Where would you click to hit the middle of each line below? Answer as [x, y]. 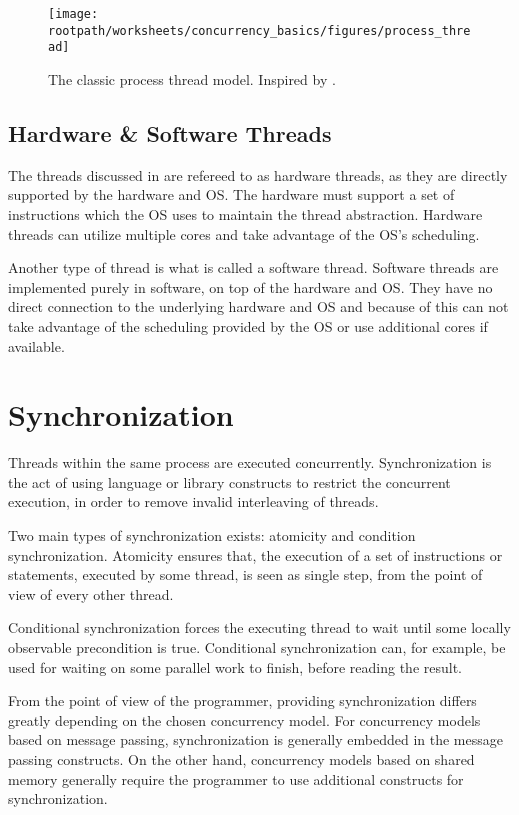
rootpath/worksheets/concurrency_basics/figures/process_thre [259, 30]
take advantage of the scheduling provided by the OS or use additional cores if [248, 325]
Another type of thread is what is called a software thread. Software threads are [253, 267]
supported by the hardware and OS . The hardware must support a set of [231, 194]
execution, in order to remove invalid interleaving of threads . [193, 501]
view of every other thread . [91, 593]
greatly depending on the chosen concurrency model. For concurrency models [244, 719]
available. [36, 345]
